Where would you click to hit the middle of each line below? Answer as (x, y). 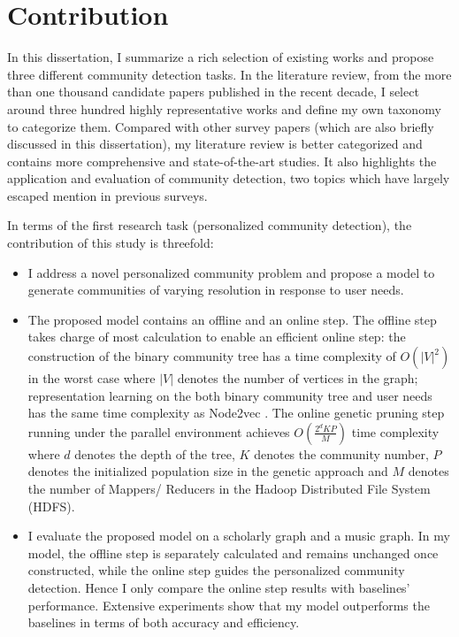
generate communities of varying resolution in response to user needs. (216, 290)
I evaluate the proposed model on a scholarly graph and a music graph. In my (239, 536)
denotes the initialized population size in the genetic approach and (208, 471)
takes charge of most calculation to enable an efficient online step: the (217, 337)
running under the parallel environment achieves (159, 431)
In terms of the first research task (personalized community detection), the (210, 225)
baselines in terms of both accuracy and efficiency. (164, 622)
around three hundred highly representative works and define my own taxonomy (224, 108)
